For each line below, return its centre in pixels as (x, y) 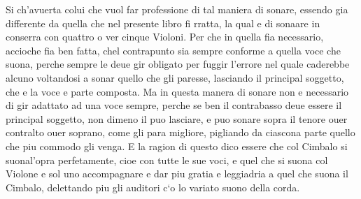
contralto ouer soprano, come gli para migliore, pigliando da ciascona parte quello (180, 132)
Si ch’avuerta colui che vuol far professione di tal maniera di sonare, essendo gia (177, 9)
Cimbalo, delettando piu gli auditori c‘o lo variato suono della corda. (153, 187)
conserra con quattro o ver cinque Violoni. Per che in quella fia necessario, (165, 37)
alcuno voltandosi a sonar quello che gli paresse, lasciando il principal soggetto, (175, 77)
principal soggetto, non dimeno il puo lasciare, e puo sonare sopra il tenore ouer (177, 118)
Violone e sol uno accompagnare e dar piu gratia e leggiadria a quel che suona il (177, 174)
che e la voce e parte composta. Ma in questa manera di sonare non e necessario (177, 91)
